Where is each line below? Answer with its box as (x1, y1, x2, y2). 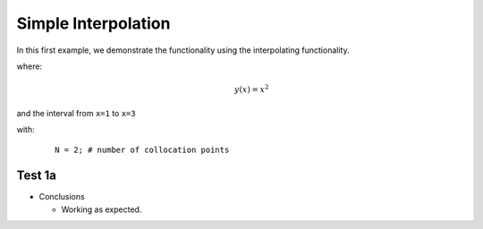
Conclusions (38, 191, 85, 202)
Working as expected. (61, 204, 142, 215)
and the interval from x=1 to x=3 (16, 107, 136, 118)
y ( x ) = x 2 (233, 83, 269, 95)
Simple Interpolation (16, 13, 171, 33)
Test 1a (16, 168, 57, 183)
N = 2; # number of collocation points (55, 145, 230, 156)
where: (16, 61, 43, 72)
